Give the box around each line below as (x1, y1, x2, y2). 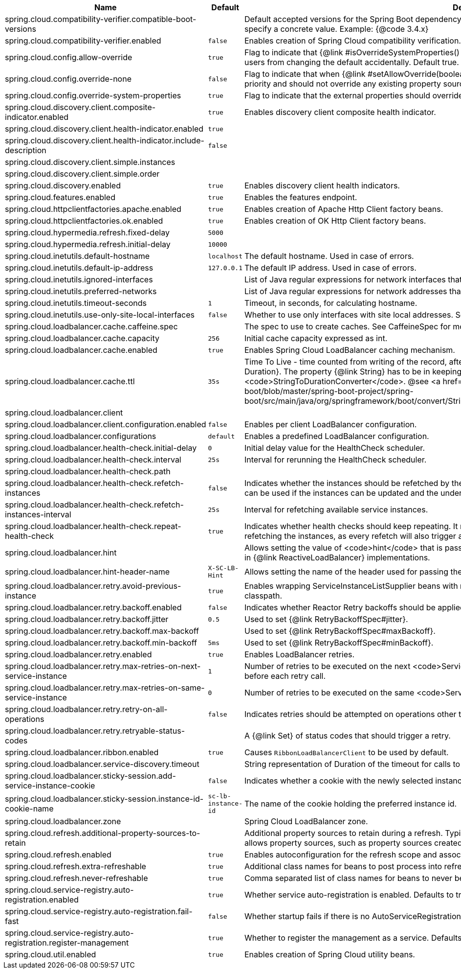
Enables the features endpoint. (244, 192, 357, 202)
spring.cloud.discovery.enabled (5, 181, 121, 190)
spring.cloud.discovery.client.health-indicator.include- (5, 136, 204, 145)
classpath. (244, 591, 283, 601)
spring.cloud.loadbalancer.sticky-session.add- (5, 771, 176, 781)
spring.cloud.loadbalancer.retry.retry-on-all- (5, 704, 168, 714)
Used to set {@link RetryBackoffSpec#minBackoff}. (244, 638, 434, 648)
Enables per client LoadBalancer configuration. (244, 419, 417, 429)
